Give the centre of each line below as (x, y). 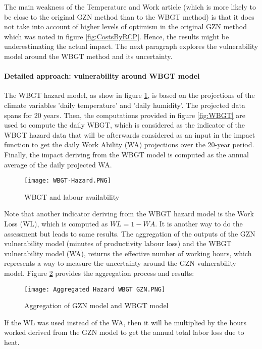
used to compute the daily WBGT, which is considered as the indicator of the (125, 125)
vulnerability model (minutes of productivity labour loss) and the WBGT (118, 243)
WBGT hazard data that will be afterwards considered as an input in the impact (130, 134)
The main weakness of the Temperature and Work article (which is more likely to (130, 7)
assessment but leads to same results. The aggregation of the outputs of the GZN (130, 233)
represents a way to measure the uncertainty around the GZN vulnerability (120, 263)
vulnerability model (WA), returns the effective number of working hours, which (128, 253)
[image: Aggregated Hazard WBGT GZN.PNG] (95, 289)
